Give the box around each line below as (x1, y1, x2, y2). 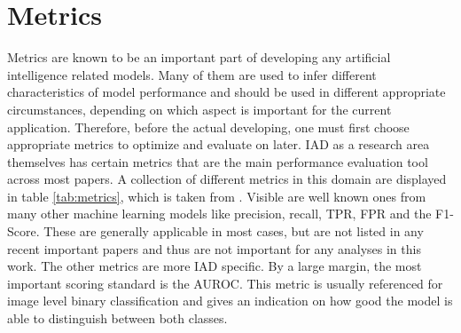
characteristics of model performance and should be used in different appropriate (7, 83, 446, 101)
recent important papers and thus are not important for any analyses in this (7, 239, 421, 258)
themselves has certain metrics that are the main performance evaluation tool (7, 152, 428, 170)
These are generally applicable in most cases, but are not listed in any (43, 222, 424, 241)
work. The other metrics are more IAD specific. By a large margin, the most (7, 257, 422, 275)
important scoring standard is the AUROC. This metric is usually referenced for (7, 274, 443, 292)
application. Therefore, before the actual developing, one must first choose (7, 117, 410, 136)
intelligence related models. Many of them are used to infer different (7, 65, 377, 83)
